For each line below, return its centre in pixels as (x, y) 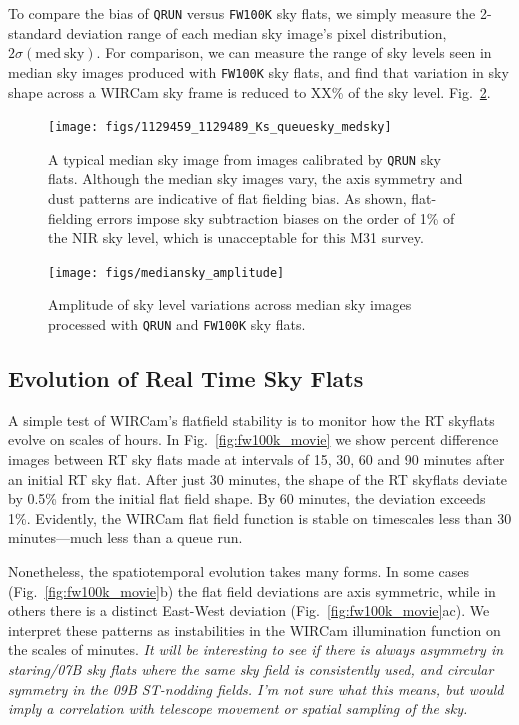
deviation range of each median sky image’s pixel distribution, (256, 32)
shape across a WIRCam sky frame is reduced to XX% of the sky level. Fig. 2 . (249, 91)
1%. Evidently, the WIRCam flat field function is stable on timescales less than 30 (260, 517)
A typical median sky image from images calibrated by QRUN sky (244, 158)
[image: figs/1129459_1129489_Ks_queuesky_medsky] (220, 127)
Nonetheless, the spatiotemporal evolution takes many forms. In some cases (239, 571)
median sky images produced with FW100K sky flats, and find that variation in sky (258, 71)
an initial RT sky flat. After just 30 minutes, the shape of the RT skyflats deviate (258, 478)
